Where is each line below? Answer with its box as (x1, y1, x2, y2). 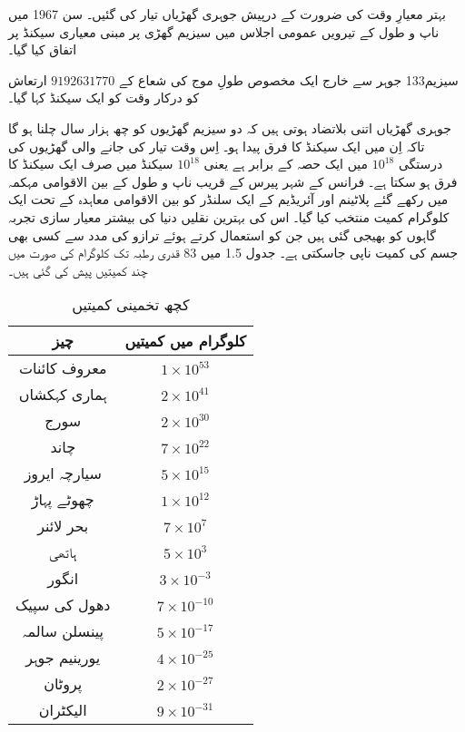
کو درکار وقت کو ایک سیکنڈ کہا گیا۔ (8, 88, 200, 107)
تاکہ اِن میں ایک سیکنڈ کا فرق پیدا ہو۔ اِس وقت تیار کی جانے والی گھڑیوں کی (8, 136, 425, 155)
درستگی (398, 154, 443, 173)
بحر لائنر (37, 515, 89, 537)
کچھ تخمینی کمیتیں (72, 294, 190, 316)
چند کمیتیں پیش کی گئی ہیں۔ (8, 260, 148, 279)
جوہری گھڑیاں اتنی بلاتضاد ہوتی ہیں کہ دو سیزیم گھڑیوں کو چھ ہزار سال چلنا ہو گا (8, 118, 451, 137)
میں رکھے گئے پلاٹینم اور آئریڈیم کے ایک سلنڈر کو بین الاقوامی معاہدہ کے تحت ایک (8, 190, 449, 209)
